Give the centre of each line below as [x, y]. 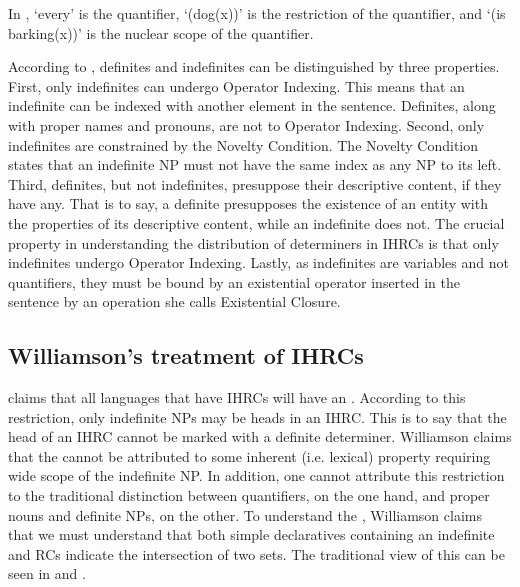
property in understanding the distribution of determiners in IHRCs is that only [253, 242]
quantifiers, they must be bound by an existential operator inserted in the [234, 281]
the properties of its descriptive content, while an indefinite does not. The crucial [256, 222]
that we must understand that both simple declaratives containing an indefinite [251, 534]
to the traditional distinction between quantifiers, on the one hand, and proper [249, 495]
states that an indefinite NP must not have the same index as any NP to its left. [255, 164]
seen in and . [47, 573]
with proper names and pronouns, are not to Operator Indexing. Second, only [246, 124]
